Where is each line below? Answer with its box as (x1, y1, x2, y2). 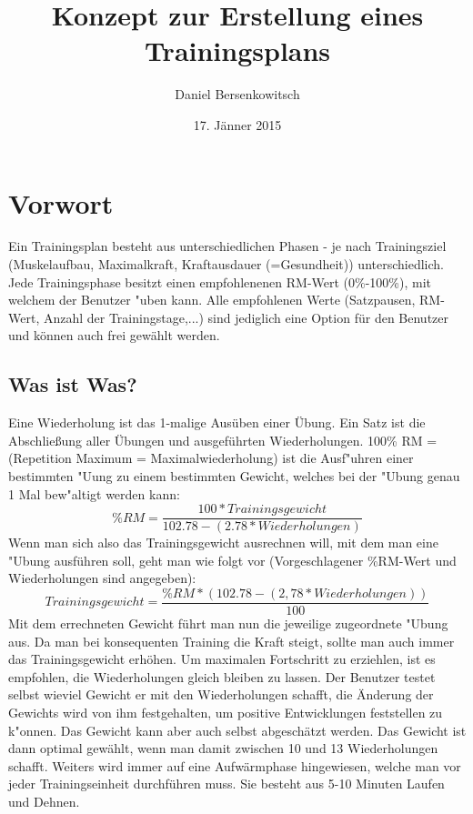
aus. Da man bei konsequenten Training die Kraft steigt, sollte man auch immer (8, 631, 455, 650)
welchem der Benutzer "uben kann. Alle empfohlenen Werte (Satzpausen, (8, 290, 416, 309)
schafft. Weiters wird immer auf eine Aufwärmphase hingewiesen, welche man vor (8, 756, 461, 775)
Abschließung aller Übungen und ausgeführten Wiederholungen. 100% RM (8, 430, 423, 449)
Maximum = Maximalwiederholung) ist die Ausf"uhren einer (75, 448, 414, 467)
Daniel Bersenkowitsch (175, 85, 300, 104)
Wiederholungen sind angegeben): (8, 568, 196, 588)
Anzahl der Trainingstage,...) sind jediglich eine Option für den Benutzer (43, 307, 448, 327)
